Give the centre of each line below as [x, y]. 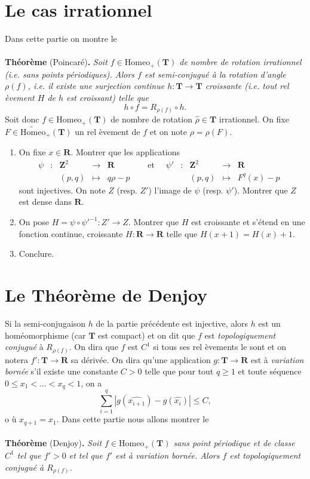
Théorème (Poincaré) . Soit [56, 62]
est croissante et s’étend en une [248, 222]
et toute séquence [270, 371]
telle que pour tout [179, 371]
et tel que [86, 455]
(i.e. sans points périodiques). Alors [70, 74]
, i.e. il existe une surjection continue [96, 86]
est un [269, 323]
